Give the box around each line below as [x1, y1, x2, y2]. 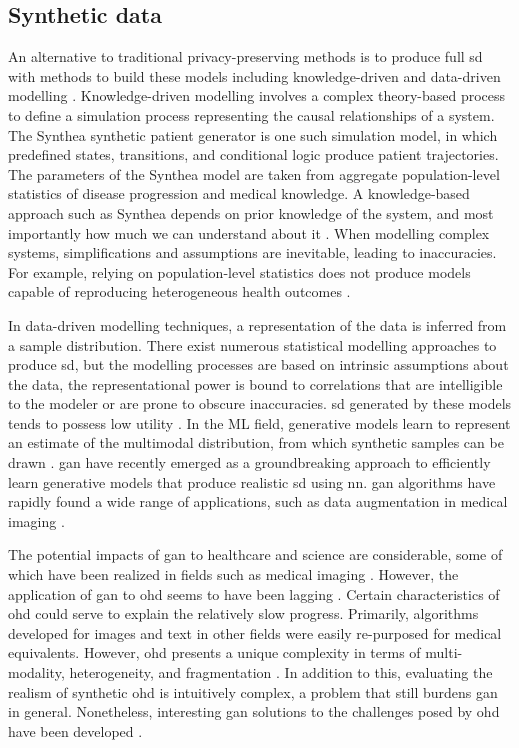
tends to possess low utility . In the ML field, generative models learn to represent [8, 412, 511, 433]
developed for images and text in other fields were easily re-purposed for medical [8, 622, 502, 643]
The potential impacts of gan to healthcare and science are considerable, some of [8, 544, 503, 565]
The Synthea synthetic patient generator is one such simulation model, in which [8, 124, 498, 145]
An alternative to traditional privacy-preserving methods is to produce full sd [8, 46, 483, 67]
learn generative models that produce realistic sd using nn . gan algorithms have [8, 471, 496, 492]
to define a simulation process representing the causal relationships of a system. [8, 104, 495, 125]
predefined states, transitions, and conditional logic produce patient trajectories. [8, 144, 499, 165]
